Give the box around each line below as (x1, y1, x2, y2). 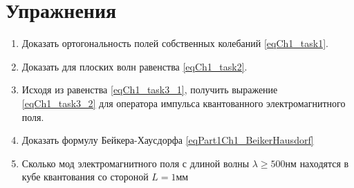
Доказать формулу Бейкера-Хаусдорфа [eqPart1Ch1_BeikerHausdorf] (21, 133, 314, 147)
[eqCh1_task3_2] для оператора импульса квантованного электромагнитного (21, 95, 346, 110)
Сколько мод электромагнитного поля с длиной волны (21, 156, 250, 170)
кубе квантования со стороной (21, 169, 149, 184)
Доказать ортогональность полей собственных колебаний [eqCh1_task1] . (21, 36, 329, 50)
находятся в (299, 156, 349, 170)
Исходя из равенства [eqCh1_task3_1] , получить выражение (21, 82, 278, 97)
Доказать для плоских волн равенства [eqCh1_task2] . (21, 59, 248, 73)
